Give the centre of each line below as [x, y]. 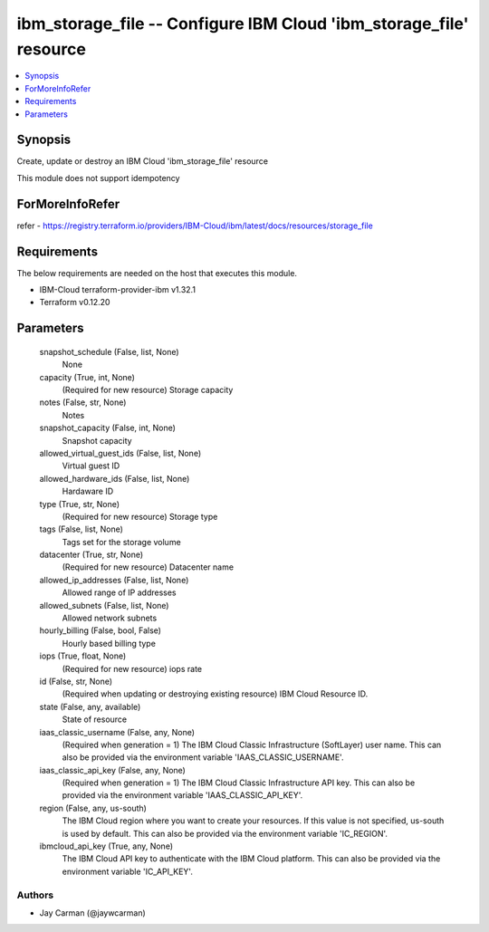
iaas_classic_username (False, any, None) [117, 732]
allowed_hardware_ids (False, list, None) [115, 478]
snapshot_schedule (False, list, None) [110, 351]
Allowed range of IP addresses [119, 592]
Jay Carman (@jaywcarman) [93, 913]
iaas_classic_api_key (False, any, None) [112, 770]
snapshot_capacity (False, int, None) [108, 428]
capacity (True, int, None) [87, 377]
